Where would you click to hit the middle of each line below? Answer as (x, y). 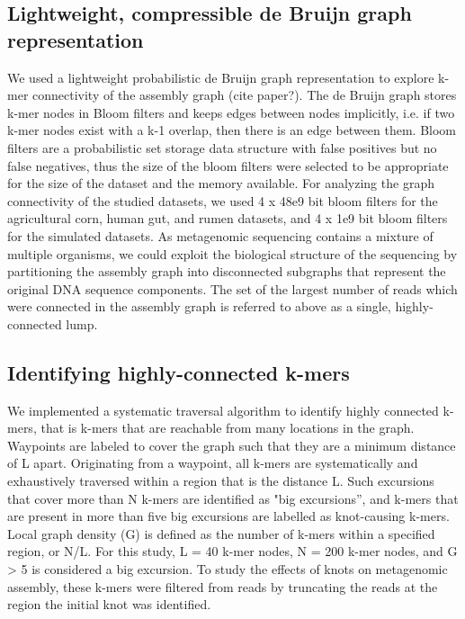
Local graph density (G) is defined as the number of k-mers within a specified (221, 533)
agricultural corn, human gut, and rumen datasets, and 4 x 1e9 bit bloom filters (228, 218)
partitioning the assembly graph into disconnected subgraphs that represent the (227, 271)
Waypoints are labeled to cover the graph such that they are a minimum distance (232, 445)
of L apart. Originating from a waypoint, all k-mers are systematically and (213, 463)
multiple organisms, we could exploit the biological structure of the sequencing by (232, 253)
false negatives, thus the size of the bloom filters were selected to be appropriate (228, 165)
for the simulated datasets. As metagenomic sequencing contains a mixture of (220, 235)
